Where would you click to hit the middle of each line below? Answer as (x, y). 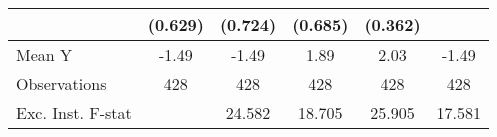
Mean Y (44, 54)
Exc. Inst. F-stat (74, 112)
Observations (61, 83)
